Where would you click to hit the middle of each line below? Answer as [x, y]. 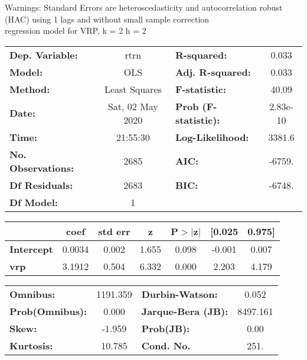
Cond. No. [166, 345]
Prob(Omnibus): [48, 311]
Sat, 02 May [133, 106]
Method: [30, 89]
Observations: [42, 168]
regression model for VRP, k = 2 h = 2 [76, 30]
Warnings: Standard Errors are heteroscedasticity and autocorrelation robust [144, 7]
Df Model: [34, 202]
